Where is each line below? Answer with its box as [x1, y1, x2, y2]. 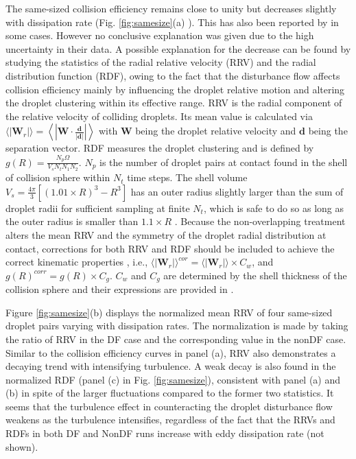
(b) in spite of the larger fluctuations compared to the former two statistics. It [5, 386, 334, 400]
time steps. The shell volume [127, 170, 248, 185]
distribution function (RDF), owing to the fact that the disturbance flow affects [5, 68, 340, 82]
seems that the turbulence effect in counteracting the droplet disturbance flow [5, 399, 333, 413]
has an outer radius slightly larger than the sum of [130, 184, 344, 198]
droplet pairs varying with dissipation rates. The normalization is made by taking [5, 318, 348, 333]
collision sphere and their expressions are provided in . [5, 282, 234, 296]
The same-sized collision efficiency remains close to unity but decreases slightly [5, 1, 337, 15]
